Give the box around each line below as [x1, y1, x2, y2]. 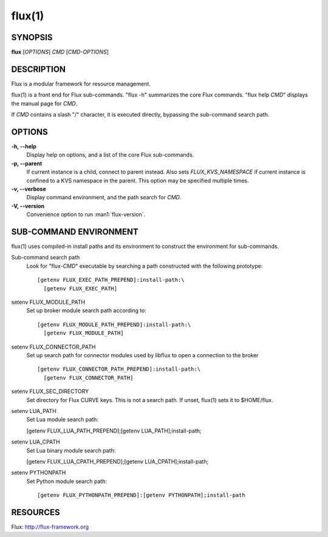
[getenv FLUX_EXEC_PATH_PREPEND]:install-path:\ [37, 276, 185, 284]
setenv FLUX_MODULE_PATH [11, 298, 85, 306]
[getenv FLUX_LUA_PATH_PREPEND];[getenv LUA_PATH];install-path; [26, 427, 202, 434]
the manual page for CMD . [11, 100, 78, 107]
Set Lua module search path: [26, 416, 98, 423]
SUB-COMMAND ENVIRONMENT [11, 227, 139, 237]
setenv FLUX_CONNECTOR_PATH [11, 343, 96, 351]
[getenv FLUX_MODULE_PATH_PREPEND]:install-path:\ [37, 321, 191, 328]
